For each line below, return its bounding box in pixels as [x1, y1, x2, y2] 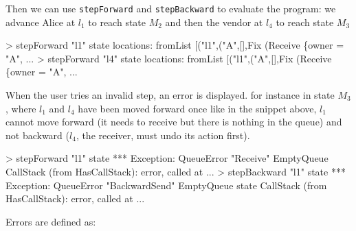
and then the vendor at [165, 14, 263, 29]
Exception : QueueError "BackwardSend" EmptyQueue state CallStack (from [5, 178, 327, 192]
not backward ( [5, 127, 69, 142]
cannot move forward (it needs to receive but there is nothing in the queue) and [5, 114, 342, 129]
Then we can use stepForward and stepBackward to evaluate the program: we [5, 1, 336, 15]
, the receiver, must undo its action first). [76, 127, 250, 142]
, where [5, 101, 36, 115]
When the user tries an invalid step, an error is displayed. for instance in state [5, 88, 335, 102]
